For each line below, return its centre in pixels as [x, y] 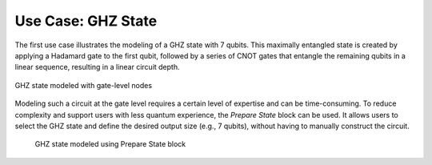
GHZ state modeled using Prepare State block [110, 144]
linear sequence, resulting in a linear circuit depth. [97, 67]
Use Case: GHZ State [86, 21]
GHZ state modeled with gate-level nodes [83, 85]
